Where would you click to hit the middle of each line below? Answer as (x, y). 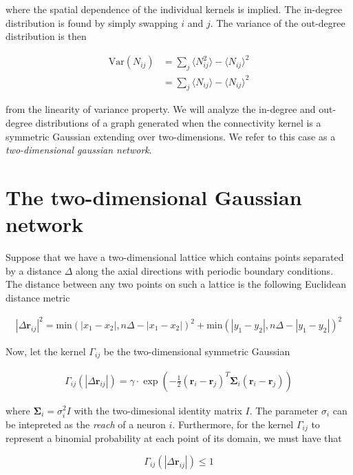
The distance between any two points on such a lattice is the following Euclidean (176, 284)
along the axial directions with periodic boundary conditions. (204, 270)
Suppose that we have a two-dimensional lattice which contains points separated (175, 257)
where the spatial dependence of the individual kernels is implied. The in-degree (174, 9)
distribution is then (46, 36)
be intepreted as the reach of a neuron (86, 424)
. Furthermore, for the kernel (233, 424)
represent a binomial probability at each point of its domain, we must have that (174, 438)
